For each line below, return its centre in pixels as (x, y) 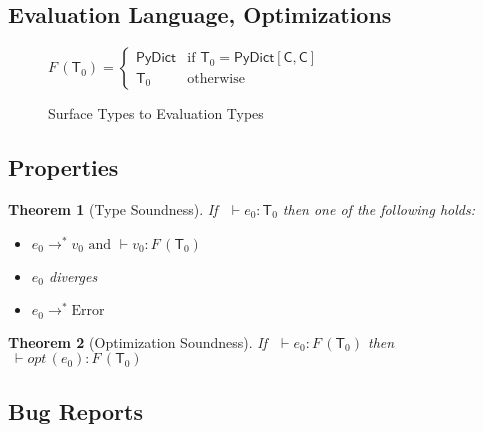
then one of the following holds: (378, 209)
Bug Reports (75, 410)
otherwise (216, 78)
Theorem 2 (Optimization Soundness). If (137, 341)
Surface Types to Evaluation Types (156, 113)
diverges (73, 275)
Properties (63, 167)
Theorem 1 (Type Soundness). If (113, 209)
